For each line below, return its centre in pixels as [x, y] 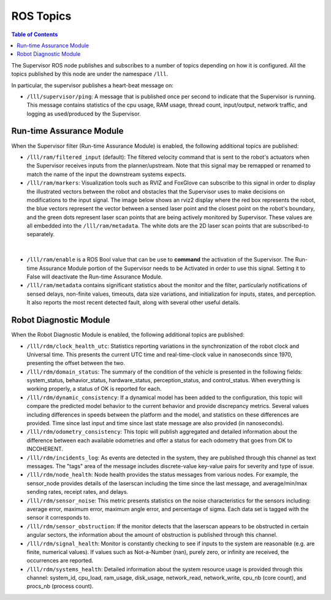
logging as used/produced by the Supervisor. [84, 113]
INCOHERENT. [45, 449]
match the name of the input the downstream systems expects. [106, 174]
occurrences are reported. [60, 561]
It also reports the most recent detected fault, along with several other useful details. [133, 302]
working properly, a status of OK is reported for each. [94, 389]
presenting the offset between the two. [76, 363]
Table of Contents [35, 34]
